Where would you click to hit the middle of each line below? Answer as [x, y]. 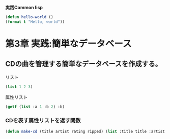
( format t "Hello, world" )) [35, 22]
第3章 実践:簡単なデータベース [68, 43]
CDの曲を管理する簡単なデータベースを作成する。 [83, 64]
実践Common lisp [24, 7]
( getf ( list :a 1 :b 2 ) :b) [35, 107]
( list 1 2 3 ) [19, 87]
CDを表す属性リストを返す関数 [43, 121]
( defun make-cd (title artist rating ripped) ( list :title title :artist [85, 131]
